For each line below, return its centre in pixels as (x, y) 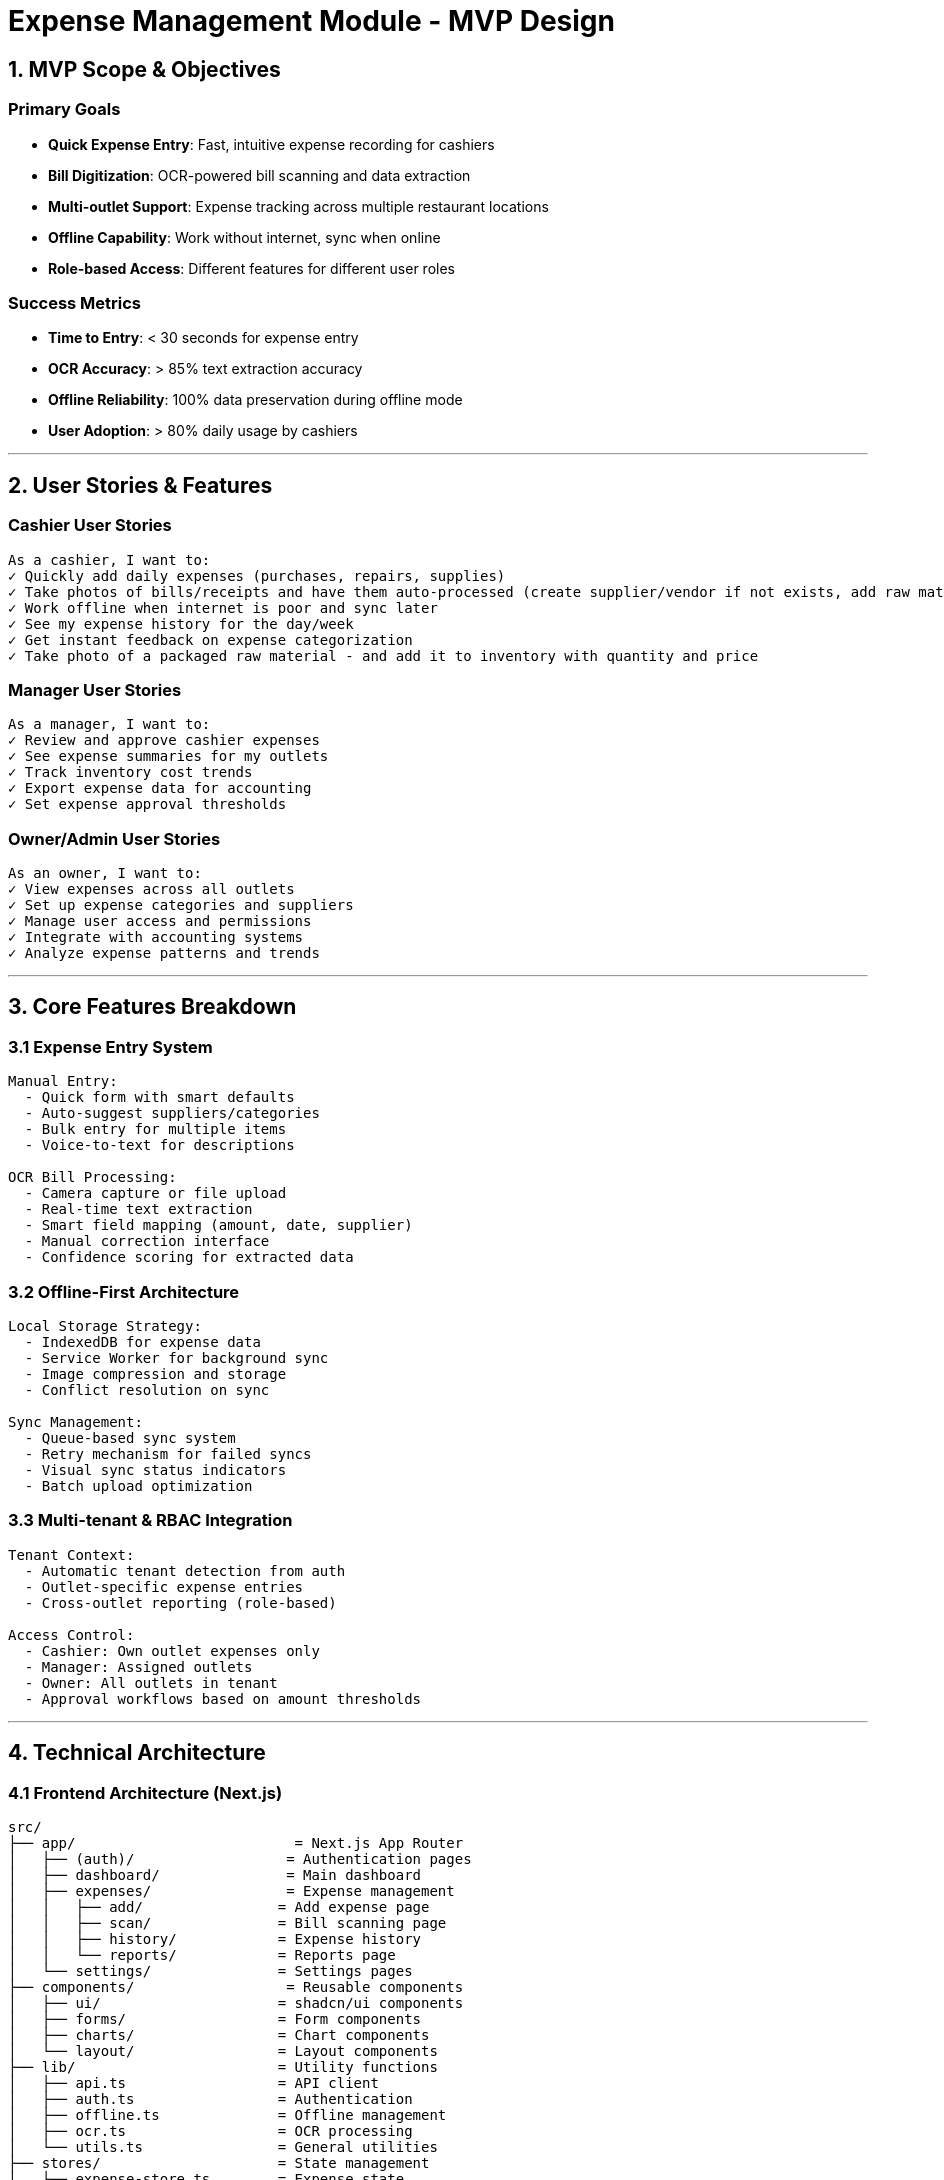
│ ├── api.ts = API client (193, 2082)
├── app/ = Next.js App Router (236, 1842)
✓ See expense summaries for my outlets (168, 756)
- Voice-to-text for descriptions (159, 1145)
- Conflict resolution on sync (147, 1389)
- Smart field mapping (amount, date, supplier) (218, 1225)
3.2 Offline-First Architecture (124, 1291)
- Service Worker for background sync (176, 1357)
